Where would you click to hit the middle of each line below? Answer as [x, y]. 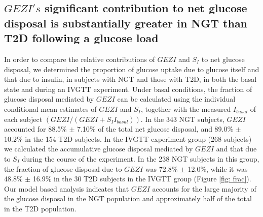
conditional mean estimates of [50, 108]
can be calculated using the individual [176, 99]
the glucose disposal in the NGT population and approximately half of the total [128, 198]
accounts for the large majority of [204, 188]
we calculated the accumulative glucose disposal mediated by [99, 149]
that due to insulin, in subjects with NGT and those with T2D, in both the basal [130, 79]
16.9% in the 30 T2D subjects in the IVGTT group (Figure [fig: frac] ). [142, 179]
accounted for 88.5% [35, 129]
